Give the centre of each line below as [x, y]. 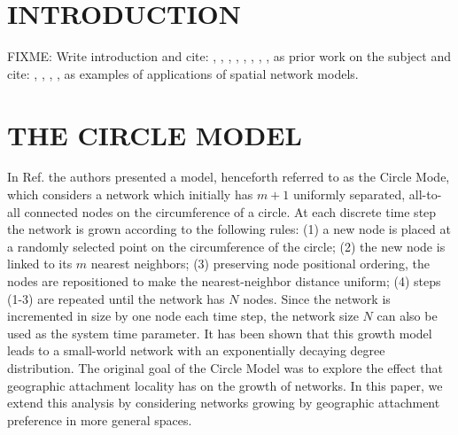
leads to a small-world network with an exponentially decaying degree [196, 350]
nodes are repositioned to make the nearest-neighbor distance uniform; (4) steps [224, 281]
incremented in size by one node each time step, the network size [183, 316]
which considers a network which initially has [130, 194]
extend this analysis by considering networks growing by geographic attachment [224, 403]
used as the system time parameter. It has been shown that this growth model [220, 333]
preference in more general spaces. [100, 419]
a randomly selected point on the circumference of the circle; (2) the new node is [226, 246]
